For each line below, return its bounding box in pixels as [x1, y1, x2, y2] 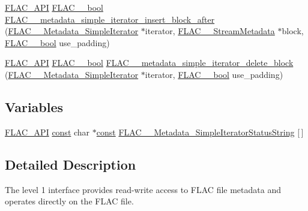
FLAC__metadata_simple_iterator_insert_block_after [5, 13, 215, 25]
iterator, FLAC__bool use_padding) [145, 68, 283, 80]
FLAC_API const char [5, 125, 90, 138]
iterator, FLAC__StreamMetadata [145, 25, 275, 37]
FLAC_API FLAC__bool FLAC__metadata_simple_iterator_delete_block [5, 56, 294, 69]
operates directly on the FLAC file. [5, 195, 134, 207]
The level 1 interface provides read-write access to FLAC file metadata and [5, 183, 281, 195]
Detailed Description [5, 155, 136, 173]
